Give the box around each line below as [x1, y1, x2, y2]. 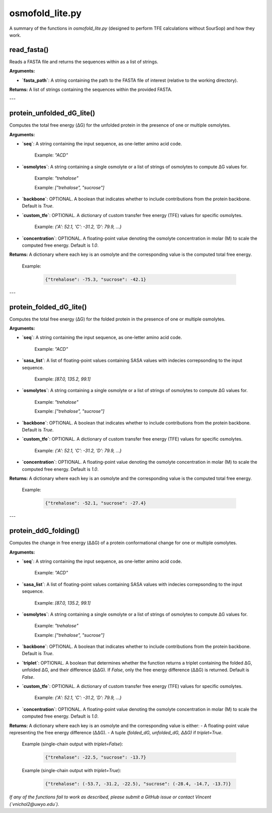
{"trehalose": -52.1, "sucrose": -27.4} [45, 500, 146, 506]
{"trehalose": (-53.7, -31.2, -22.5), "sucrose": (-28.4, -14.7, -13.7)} [45, 781, 231, 787]
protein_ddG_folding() [9, 526, 80, 535]
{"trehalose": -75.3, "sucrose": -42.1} [45, 277, 146, 282]
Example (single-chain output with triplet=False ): [22, 741, 123, 747]
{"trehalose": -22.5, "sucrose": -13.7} [45, 754, 146, 761]
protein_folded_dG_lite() [9, 303, 87, 311]
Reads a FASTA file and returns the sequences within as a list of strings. [9, 59, 159, 65]
